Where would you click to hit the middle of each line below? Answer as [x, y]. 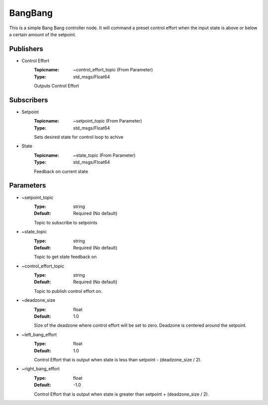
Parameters [28, 185]
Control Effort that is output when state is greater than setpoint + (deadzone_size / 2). [122, 394]
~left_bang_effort [39, 335]
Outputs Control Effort [57, 86]
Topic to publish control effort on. [68, 291]
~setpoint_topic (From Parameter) [108, 121]
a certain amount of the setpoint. [43, 34]
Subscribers [29, 100]
